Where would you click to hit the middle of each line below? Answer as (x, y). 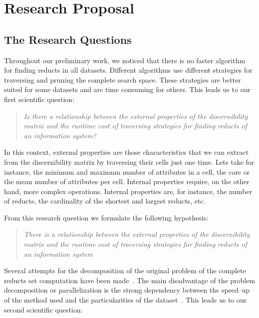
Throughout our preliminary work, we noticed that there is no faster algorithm (125, 60)
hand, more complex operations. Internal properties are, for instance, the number (128, 191)
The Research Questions (68, 39)
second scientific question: (43, 309)
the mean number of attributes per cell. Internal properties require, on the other (127, 181)
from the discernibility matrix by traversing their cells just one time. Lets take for (129, 161)
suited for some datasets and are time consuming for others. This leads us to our (127, 89)
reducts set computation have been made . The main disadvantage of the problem (130, 280)
